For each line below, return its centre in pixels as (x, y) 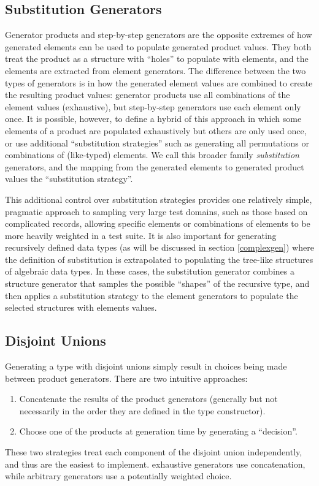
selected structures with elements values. (81, 307)
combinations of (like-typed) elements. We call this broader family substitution (152, 155)
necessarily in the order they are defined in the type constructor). (142, 410)
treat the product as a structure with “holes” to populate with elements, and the (157, 59)
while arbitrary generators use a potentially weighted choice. (118, 476)
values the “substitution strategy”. (69, 179)
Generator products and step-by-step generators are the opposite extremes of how (159, 35)
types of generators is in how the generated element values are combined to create (159, 82)
